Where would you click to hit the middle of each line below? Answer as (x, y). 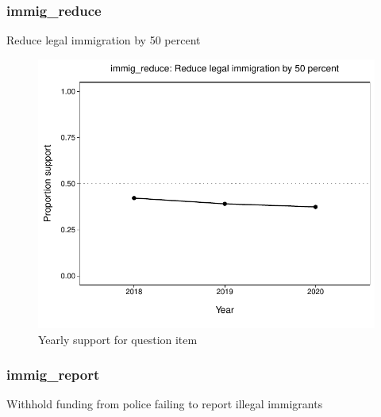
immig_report (53, 375)
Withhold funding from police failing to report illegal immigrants (165, 404)
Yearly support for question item (118, 339)
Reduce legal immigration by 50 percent (104, 40)
